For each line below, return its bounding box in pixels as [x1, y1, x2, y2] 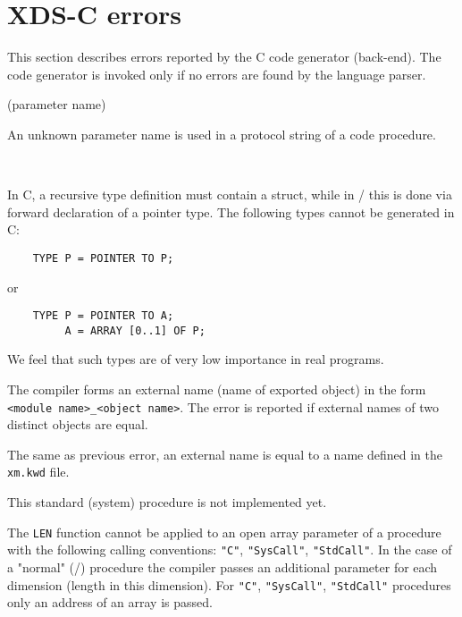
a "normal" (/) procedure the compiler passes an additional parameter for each [7, 558, 438, 577]
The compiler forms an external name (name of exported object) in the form [7, 380, 426, 399]
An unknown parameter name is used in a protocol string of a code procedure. [7, 124, 436, 143]
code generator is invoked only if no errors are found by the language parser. [7, 64, 426, 83]
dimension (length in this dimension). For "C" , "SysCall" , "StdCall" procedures [7, 575, 451, 594]
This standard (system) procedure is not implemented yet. [7, 493, 327, 511]
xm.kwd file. [7, 462, 70, 481]
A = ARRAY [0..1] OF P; [64, 324, 206, 337]
